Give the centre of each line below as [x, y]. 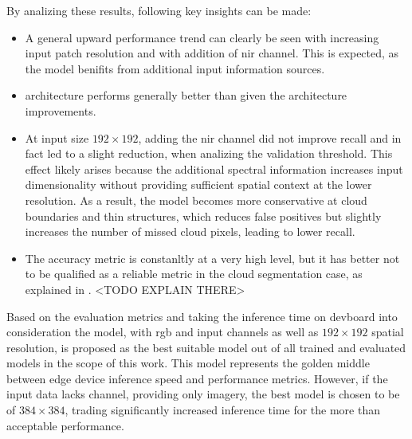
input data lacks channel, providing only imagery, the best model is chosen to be [203, 394]
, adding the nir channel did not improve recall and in [270, 137]
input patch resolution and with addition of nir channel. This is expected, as [212, 53]
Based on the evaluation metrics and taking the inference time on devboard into [202, 316]
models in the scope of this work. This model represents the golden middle [188, 363]
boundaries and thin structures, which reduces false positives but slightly [203, 216]
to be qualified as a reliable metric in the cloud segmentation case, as [194, 274]
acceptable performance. [65, 425]
